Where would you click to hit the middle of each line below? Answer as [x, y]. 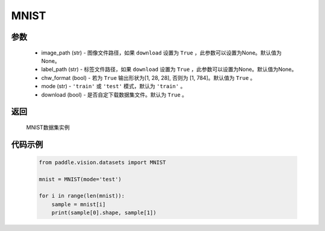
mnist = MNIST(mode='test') [80, 179]
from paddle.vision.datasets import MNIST [102, 162]
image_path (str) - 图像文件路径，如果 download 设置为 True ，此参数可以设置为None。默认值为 [162, 52]
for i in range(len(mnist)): [82, 196]
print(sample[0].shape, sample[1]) [104, 213]
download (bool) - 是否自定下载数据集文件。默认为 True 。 [114, 94]
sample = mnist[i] [79, 204]
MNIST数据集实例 [48, 127]
